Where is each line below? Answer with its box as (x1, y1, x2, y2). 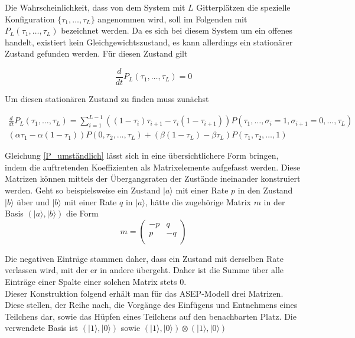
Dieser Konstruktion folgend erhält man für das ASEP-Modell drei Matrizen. (5, 287, 284, 299)
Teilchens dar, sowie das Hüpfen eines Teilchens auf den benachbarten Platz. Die (5, 310, 297, 322)
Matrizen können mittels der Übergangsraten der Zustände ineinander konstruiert (5, 172, 301, 185)
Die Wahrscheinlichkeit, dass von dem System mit (5, 1, 185, 13)
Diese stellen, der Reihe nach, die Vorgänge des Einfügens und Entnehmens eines (5, 298, 298, 311)
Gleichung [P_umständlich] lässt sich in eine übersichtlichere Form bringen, (5, 149, 279, 162)
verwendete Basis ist (5, 321, 79, 334)
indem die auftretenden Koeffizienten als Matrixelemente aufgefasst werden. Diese (5, 160, 301, 173)
